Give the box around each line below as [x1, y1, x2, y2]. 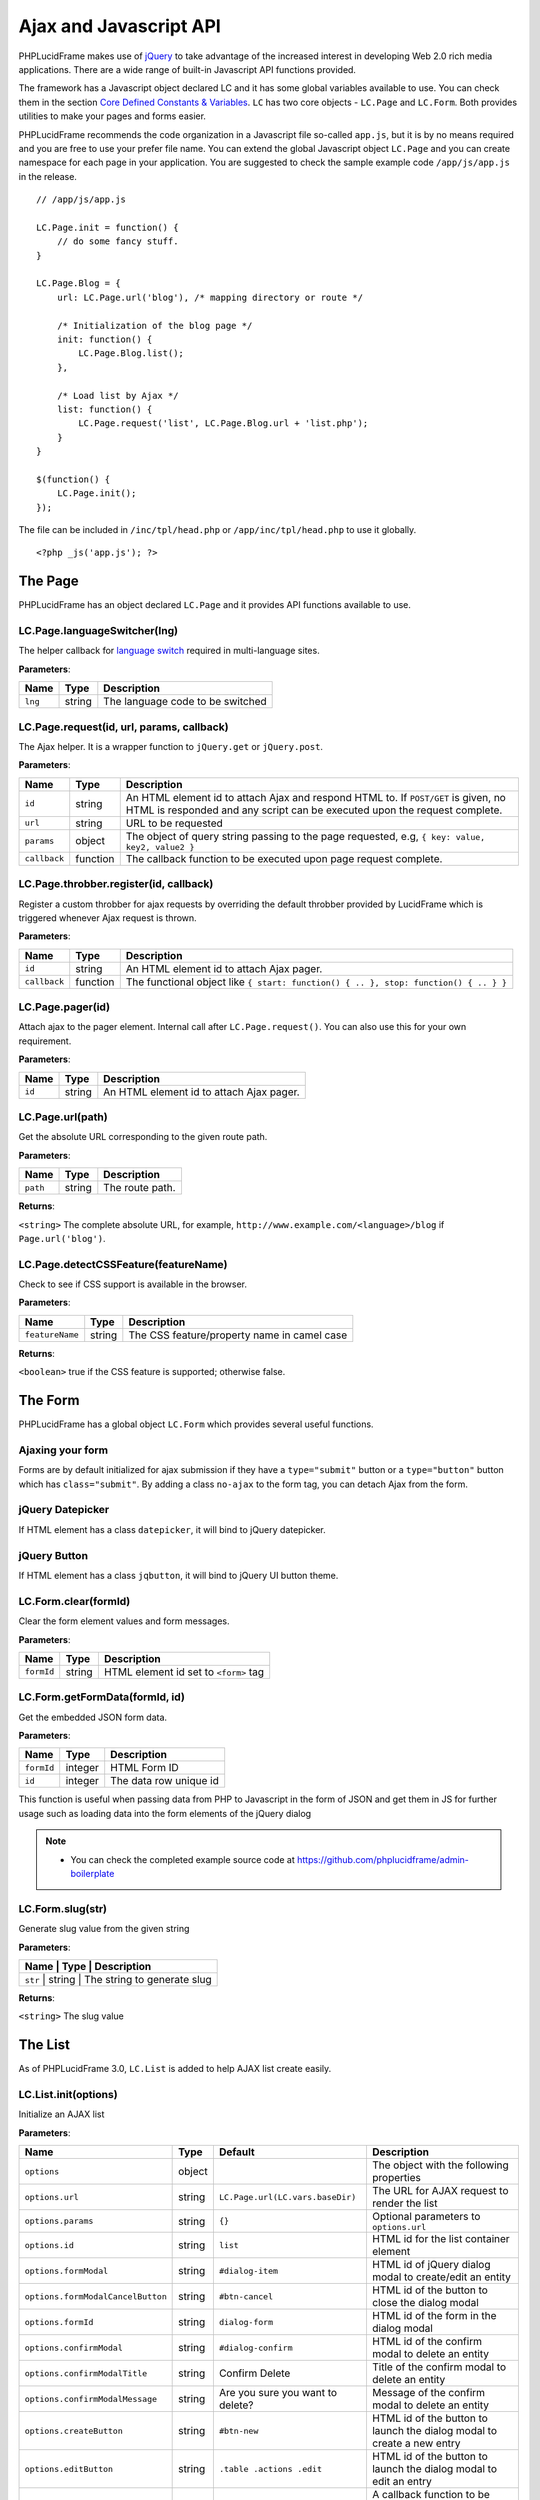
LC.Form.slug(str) [18, 1901, 107, 1915]
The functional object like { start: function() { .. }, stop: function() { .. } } [125, 975, 507, 989]
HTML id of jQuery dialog [371, 2258, 491, 2272]
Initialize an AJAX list [18, 2108, 105, 2120]
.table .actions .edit [218, 2463, 322, 2474]
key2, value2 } [125, 841, 195, 852]
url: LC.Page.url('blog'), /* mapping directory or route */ [56, 291, 364, 303]
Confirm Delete [218, 2366, 291, 2380]
